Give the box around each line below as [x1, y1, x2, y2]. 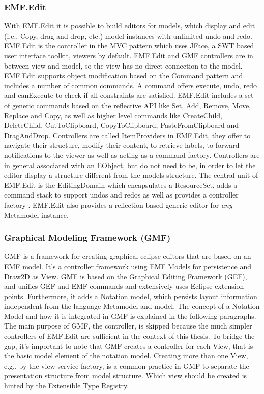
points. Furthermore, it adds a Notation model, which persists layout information [4, 290, 257, 301]
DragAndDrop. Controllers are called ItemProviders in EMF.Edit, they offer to [4, 129, 251, 140]
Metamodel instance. [4, 209, 69, 220]
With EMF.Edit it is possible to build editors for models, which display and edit [4, 20, 255, 31]
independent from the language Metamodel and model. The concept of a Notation [4, 301, 260, 311]
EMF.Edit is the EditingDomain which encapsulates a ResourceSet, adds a [4, 179, 238, 190]
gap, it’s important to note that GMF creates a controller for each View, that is [4, 340, 253, 351]
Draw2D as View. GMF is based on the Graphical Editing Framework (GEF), [4, 271, 247, 281]
